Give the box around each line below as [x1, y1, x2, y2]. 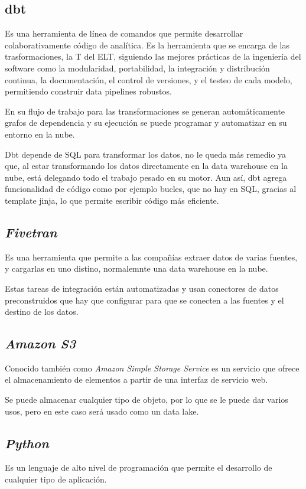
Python [5, 433, 49, 452]
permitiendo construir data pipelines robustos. [5, 85, 172, 97]
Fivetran [5, 223, 57, 241]
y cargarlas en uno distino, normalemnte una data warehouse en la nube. [5, 262, 268, 275]
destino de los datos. [5, 305, 79, 318]
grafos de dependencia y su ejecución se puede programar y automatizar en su [5, 116, 287, 129]
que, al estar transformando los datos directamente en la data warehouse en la [5, 159, 288, 172]
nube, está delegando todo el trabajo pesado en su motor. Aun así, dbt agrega [5, 171, 287, 183]
